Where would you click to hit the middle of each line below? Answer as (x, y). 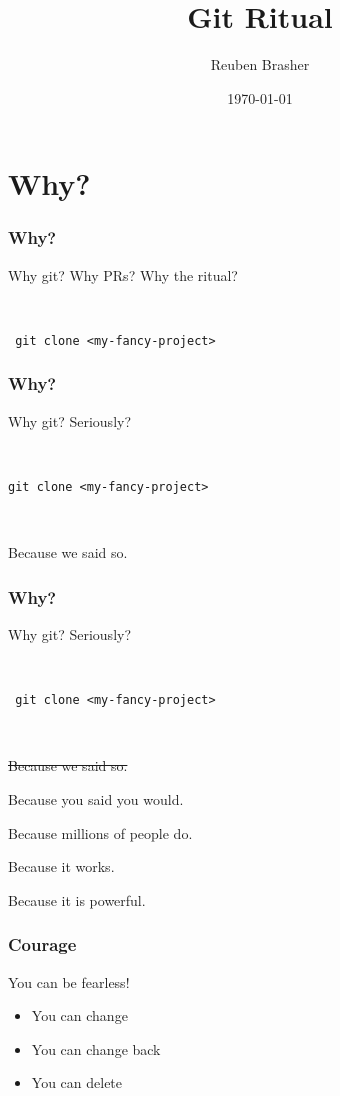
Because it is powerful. (77, 899)
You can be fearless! (69, 981)
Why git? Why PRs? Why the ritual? (123, 274)
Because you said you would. (96, 799)
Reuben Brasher (260, 64)
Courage (42, 944)
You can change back (96, 1048)
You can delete (77, 1082)
